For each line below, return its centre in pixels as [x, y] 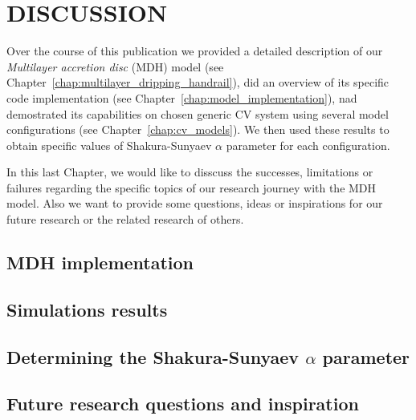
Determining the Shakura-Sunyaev [153, 356]
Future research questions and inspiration [183, 404]
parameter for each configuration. [308, 145]
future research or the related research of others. [125, 219]
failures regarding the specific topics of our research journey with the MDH [192, 187]
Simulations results [87, 309]
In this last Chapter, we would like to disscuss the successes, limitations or [190, 172]
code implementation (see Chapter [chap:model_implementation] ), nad [182, 97]
